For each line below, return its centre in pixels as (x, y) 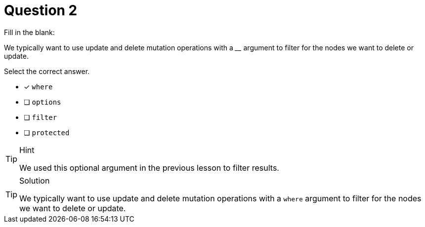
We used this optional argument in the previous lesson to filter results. (149, 168)
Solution (35, 180)
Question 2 (41, 10)
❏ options (42, 102)
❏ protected (47, 132)
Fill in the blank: (29, 32)
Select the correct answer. (47, 71)
